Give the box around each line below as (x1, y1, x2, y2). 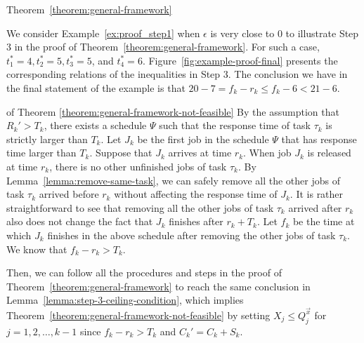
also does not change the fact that (6, 214, 153, 229)
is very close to (210, 25, 275, 40)
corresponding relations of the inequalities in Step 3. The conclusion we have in (6, 67, 348, 81)
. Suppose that (89, 145, 152, 160)
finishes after (169, 214, 223, 229)
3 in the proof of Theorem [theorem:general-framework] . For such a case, (6, 39, 320, 54)
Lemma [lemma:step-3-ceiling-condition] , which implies (6, 292, 244, 307)
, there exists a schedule (44, 118, 147, 133)
